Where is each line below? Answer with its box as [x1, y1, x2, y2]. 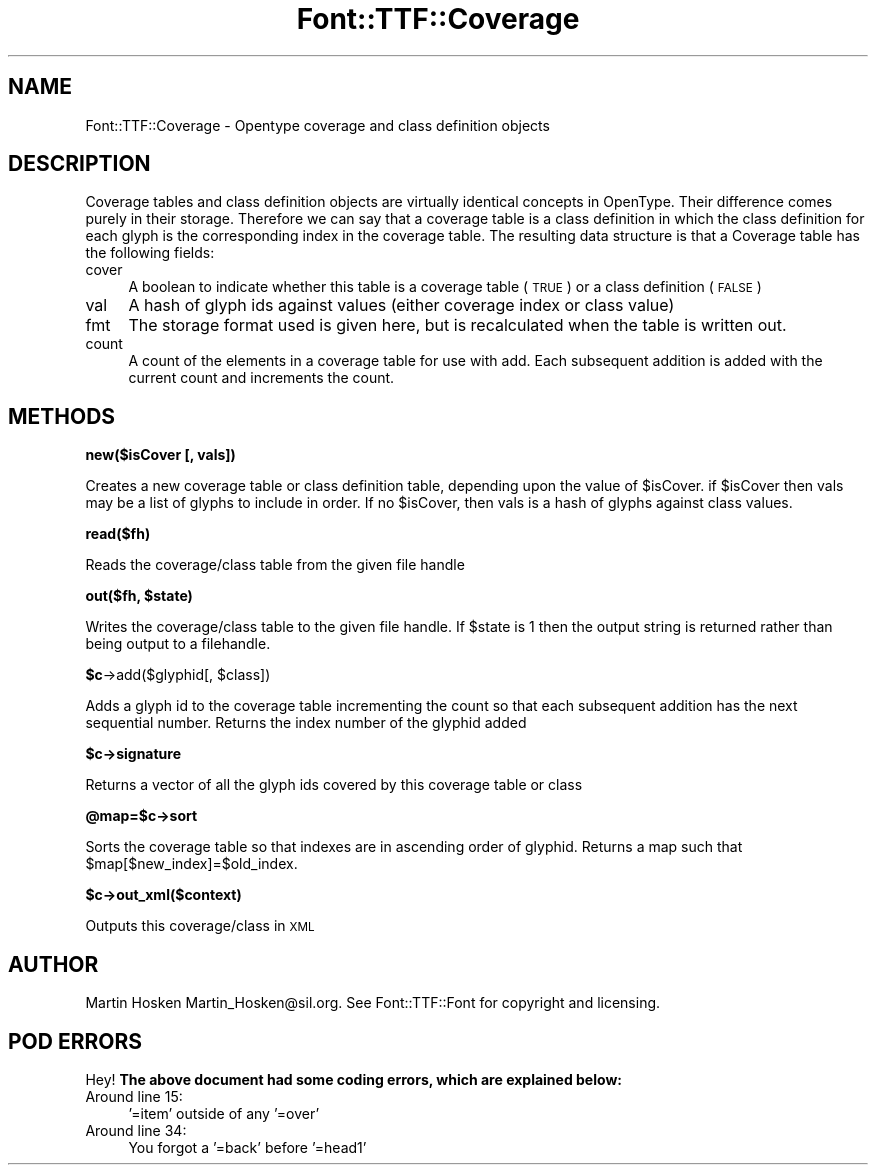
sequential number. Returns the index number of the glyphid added [85, 714, 527, 732]
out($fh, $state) [85, 587, 193, 605]
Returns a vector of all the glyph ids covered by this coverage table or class [85, 776, 583, 794]
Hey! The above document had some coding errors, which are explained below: [85, 1070, 622, 1088]
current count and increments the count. [128, 369, 395, 387]
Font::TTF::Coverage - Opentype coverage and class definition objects [85, 116, 550, 134]
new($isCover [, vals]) [85, 446, 236, 464]
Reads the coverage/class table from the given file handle [85, 556, 465, 574]
